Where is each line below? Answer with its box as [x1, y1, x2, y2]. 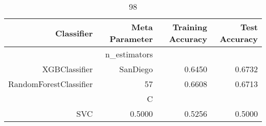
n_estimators [105, 48, 153, 60]
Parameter [109, 33, 153, 45]
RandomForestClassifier [8, 78, 93, 90]
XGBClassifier [42, 63, 93, 75]
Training [172, 21, 207, 33]
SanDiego [119, 63, 153, 75]
